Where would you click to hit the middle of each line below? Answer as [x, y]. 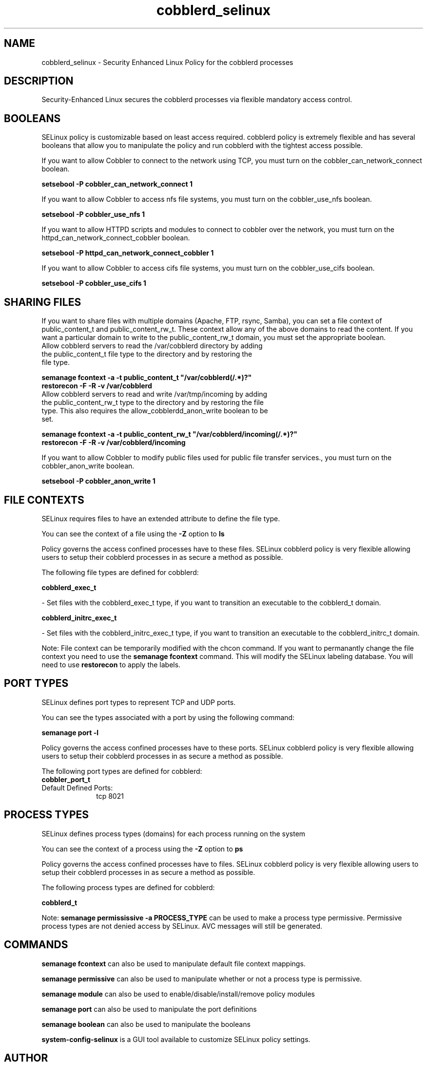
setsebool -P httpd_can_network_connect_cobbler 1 [128, 253]
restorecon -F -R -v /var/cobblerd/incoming [114, 443]
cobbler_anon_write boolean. [88, 466]
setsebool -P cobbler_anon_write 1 [98, 481]
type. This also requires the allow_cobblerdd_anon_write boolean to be [155, 411]
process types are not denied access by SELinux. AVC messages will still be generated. [182, 926]
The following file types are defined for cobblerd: [120, 572]
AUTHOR [26, 1058]
